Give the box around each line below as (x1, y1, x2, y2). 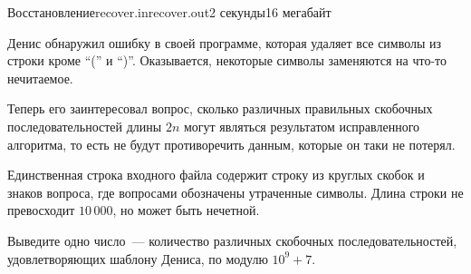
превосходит (7, 201, 75, 220)
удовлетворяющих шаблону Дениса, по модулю (7, 249, 268, 268)
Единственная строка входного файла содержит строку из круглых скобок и (7, 165, 425, 184)
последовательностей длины (7, 116, 162, 135)
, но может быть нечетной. (112, 201, 260, 220)
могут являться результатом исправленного (183, 116, 420, 135)
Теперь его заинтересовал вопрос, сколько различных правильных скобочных (7, 99, 433, 118)
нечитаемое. (7, 68, 73, 87)
